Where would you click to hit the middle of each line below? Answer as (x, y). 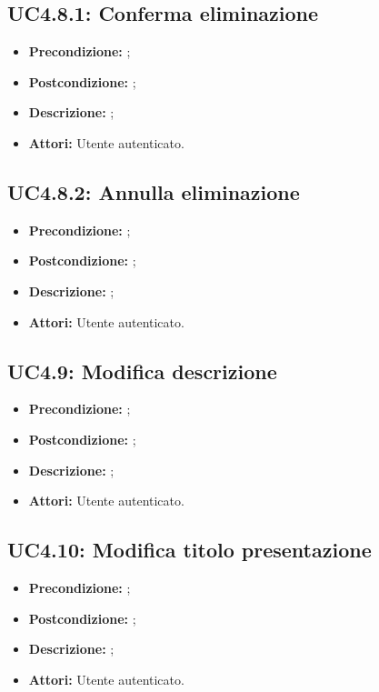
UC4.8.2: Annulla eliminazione (154, 191)
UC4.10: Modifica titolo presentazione (189, 550)
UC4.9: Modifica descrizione (142, 371)
